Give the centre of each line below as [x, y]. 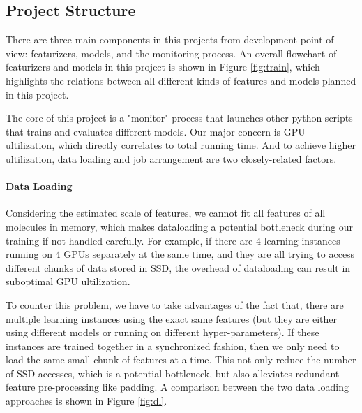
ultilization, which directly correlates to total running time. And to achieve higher [181, 145]
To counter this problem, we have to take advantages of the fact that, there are [175, 304]
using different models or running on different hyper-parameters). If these [163, 332]
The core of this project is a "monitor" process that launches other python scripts [179, 118]
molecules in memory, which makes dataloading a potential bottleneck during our [180, 226]
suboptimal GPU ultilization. [68, 281]
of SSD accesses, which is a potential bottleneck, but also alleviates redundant [173, 373]
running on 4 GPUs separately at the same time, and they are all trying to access [180, 254]
